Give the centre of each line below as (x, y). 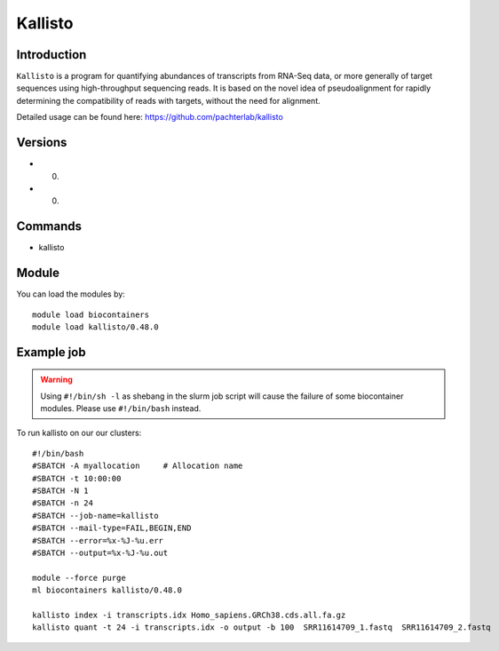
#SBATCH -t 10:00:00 (77, 478)
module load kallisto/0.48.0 (95, 327)
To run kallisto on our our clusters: (79, 433)
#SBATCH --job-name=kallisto (95, 516)
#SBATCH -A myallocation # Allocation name (138, 466)
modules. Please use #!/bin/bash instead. (121, 409)
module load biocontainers (91, 314)
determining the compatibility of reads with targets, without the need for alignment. (168, 100)
